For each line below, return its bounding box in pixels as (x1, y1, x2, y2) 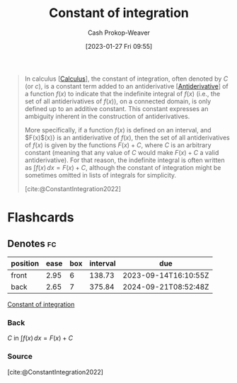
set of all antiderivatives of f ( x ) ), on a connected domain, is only (24, 97, 212, 105)
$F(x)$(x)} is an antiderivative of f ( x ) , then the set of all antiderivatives (24, 133, 230, 142)
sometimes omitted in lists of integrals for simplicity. (24, 171, 177, 179)
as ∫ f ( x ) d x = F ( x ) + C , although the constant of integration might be (24, 163, 221, 171)
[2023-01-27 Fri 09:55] (85, 42, 153, 50)
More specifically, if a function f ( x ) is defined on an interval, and (24, 125, 212, 134)
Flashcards (7, 210, 74, 226)
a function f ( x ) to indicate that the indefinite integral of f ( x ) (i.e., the (24, 89, 221, 98)
